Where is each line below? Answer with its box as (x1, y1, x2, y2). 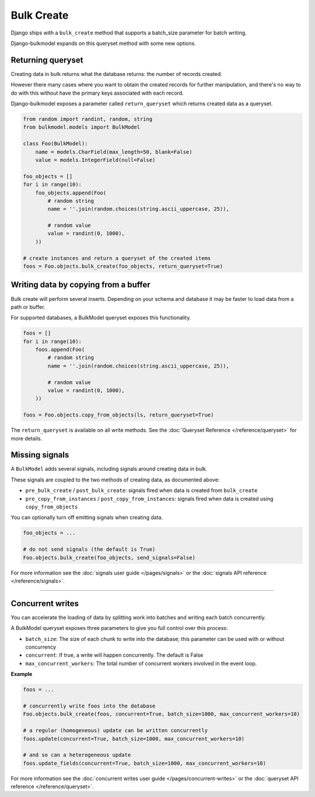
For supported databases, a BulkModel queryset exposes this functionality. (10, 314, 191, 321)
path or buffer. (10, 303, 45, 310)
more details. (10, 435, 43, 442)
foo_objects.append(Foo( (35, 189, 107, 196)
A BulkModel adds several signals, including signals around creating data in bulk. (10, 465, 208, 473)
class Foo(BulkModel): (23, 140, 88, 147)
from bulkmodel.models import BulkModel (23, 124, 140, 131)
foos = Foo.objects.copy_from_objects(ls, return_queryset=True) (23, 412, 214, 418)
